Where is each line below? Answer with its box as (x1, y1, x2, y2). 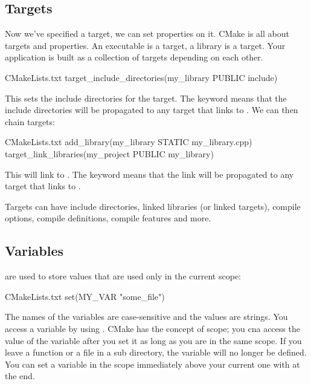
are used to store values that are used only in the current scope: (5, 270, 241, 282)
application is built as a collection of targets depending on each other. (5, 51, 263, 63)
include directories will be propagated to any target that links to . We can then (5, 103, 298, 116)
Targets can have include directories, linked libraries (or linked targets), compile (5, 200, 301, 212)
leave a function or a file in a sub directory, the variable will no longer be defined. (5, 346, 307, 359)
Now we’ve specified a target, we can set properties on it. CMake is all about (5, 27, 289, 40)
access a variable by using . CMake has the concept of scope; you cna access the (5, 322, 300, 334)
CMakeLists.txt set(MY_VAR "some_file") (5, 290, 165, 302)
